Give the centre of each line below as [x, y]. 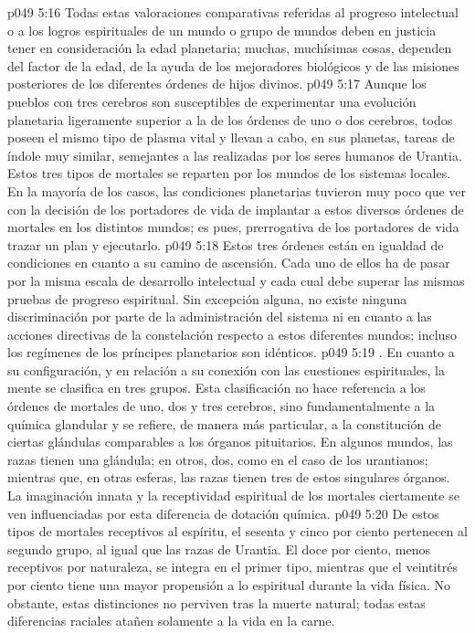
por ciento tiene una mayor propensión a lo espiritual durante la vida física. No [229, 585]
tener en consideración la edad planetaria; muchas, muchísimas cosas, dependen [230, 48]
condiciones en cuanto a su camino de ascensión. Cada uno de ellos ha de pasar [229, 263]
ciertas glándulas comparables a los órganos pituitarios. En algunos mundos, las [230, 442]
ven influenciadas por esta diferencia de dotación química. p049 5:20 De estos [223, 513]
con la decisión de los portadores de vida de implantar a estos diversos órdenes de [236, 209]
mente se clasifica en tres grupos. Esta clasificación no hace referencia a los [216, 388]
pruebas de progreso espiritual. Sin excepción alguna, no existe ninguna [207, 298]
